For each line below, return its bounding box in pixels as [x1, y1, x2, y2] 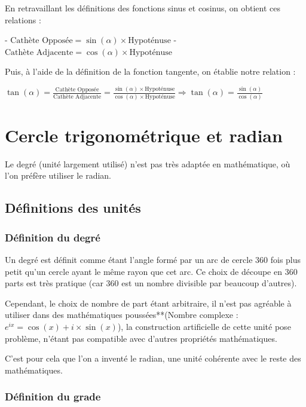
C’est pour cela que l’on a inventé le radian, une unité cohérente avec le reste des [5, 352, 301, 365]
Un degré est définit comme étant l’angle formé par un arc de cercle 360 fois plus [5, 253, 301, 265]
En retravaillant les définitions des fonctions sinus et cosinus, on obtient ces [5, 2, 281, 14]
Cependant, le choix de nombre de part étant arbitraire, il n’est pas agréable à [5, 296, 292, 309]
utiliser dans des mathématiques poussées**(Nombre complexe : [5, 308, 238, 321]
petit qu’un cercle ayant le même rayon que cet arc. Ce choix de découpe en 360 [5, 265, 298, 277]
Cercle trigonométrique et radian [5, 123, 283, 147]
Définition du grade [5, 389, 101, 404]
